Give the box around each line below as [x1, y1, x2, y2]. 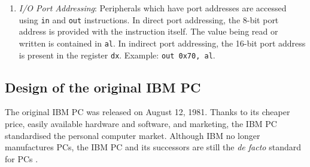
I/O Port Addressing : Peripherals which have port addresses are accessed [19, 2, 287, 14]
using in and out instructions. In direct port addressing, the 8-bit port [19, 13, 279, 26]
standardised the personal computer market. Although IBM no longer [5, 129, 260, 141]
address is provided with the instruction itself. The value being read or [19, 25, 278, 38]
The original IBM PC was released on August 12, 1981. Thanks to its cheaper [5, 106, 290, 118]
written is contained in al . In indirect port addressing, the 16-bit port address [19, 36, 306, 49]
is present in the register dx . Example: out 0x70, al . [19, 48, 215, 61]
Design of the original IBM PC [5, 78, 201, 96]
